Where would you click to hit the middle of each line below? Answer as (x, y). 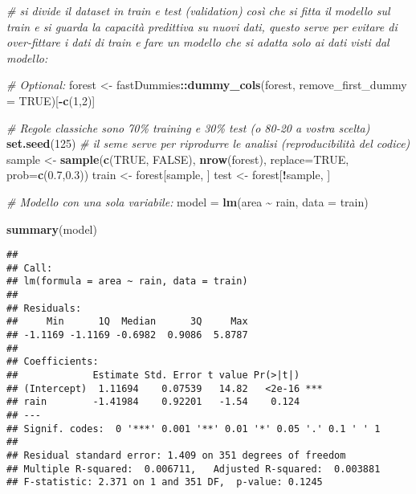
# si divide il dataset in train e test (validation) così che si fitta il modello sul (198, 10)
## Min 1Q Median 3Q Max (127, 322)
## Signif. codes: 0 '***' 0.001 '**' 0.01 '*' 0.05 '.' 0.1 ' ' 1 (194, 429)
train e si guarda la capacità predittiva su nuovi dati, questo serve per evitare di (202, 26)
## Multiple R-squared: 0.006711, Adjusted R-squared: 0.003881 (194, 469)
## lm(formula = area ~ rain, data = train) (127, 282)
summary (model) (52, 229)
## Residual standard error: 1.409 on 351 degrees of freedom (176, 455)
